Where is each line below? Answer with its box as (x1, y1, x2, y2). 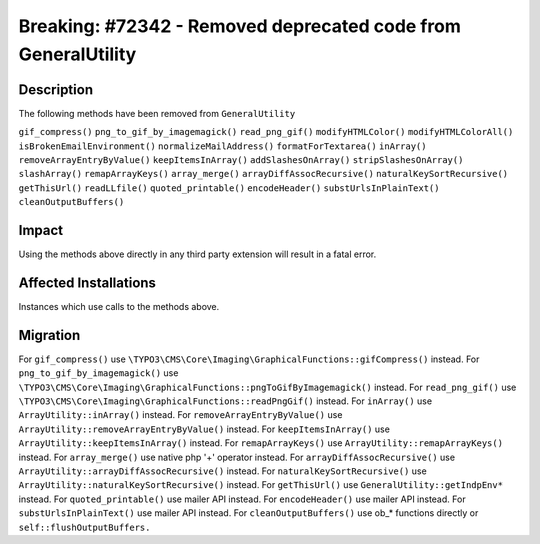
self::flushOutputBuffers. (18, 521, 151, 533)
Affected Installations (18, 274, 157, 291)
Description (18, 81, 94, 98)
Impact (18, 222, 64, 239)
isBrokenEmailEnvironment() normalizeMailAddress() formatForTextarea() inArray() (18, 140, 427, 152)
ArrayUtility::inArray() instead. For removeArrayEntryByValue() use (18, 409, 343, 421)
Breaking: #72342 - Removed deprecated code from (18, 15, 462, 37)
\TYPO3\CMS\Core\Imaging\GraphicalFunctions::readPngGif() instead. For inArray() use (18, 395, 433, 407)
